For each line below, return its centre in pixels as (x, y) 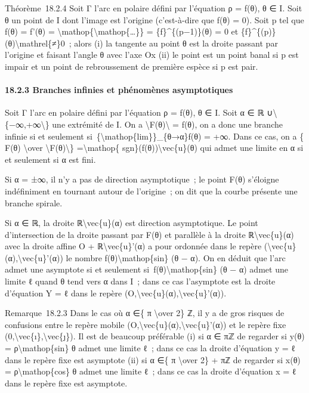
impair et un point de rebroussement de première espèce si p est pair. (132, 66)
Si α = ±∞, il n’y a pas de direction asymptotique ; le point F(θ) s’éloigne (142, 179)
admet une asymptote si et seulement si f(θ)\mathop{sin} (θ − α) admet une (146, 269)
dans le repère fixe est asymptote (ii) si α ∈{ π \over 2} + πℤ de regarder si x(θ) (153, 359)
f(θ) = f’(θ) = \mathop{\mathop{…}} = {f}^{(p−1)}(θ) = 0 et (122, 31)
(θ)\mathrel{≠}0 (35, 43)
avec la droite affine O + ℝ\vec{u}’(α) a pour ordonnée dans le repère (133, 246)
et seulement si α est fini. (50, 159)
